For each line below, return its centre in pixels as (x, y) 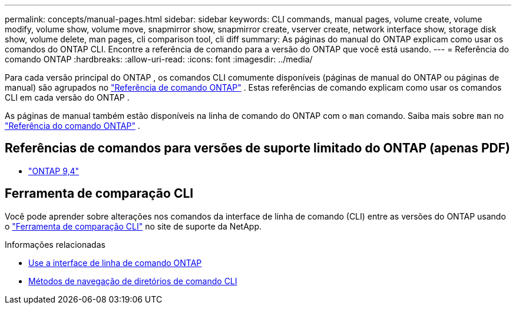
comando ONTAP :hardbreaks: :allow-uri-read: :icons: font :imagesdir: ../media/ (159, 59)
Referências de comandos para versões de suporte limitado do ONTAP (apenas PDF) (257, 148)
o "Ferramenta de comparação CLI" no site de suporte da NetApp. (133, 226)
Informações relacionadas (55, 244)
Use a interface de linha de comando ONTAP (115, 263)
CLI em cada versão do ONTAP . (67, 97)
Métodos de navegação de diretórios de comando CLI (133, 281)
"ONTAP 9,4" (54, 171)
